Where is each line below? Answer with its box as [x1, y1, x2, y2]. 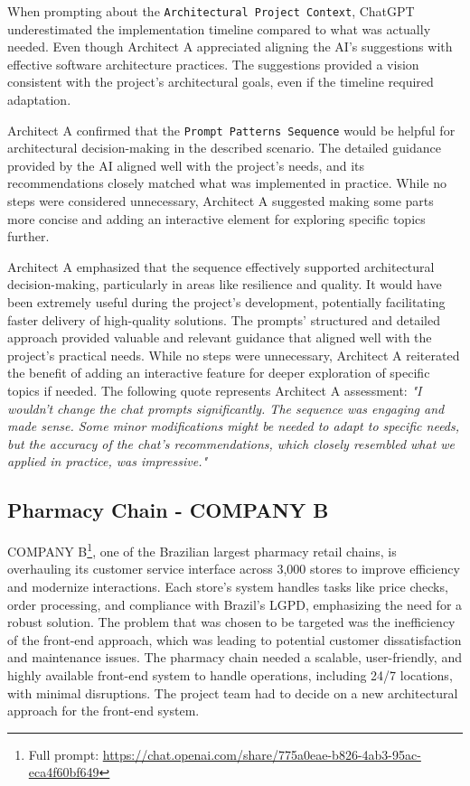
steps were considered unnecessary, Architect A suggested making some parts [7, 192, 434, 211]
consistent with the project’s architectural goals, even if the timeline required [7, 72, 434, 91]
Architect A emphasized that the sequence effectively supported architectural [7, 257, 435, 276]
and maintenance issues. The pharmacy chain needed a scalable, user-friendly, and [7, 648, 462, 667]
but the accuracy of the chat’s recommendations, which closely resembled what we [7, 434, 456, 453]
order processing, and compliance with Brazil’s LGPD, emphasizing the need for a [7, 594, 463, 613]
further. [7, 227, 50, 246]
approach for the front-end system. [7, 701, 200, 720]
